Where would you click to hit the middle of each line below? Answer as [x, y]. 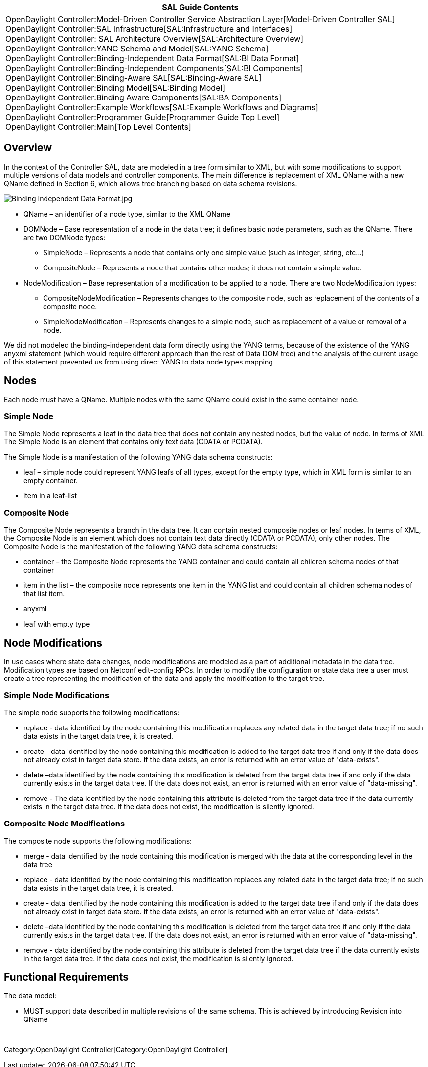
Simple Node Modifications [57, 695]
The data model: [30, 996]
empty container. [51, 481]
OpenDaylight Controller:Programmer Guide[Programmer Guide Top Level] [143, 117]
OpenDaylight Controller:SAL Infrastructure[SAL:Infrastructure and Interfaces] [149, 29]
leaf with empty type [57, 624]
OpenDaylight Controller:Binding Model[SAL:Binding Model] [115, 88]
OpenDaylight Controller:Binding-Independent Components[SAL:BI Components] [154, 68]
